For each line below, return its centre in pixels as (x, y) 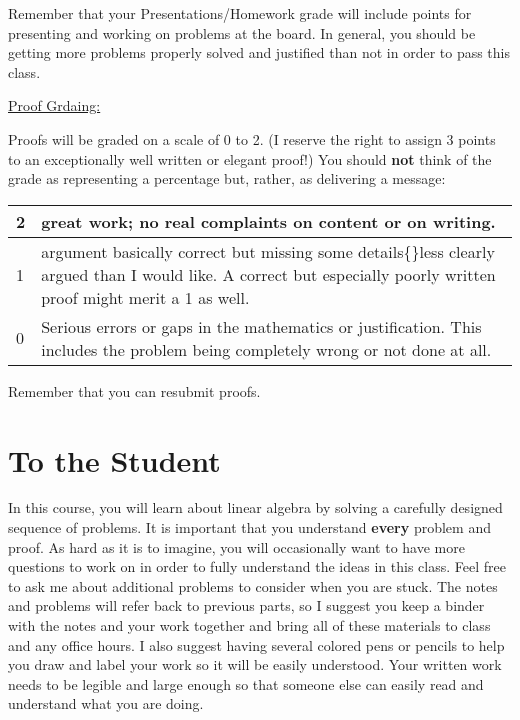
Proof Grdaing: (54, 105)
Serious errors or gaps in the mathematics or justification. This (261, 326)
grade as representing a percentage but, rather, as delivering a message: (227, 178)
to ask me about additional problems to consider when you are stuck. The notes (253, 585)
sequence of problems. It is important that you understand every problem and (249, 527)
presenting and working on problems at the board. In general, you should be (242, 32)
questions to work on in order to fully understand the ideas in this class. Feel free (257, 566)
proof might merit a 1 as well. (145, 297)
